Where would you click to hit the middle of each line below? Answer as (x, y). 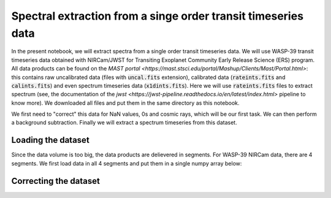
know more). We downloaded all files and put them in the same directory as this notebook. (125, 103)
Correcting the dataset (56, 181)
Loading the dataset (51, 140)
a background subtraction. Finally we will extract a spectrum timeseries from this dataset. (124, 123)
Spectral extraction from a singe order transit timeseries (157, 16)
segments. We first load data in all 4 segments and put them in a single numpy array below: (127, 163)
